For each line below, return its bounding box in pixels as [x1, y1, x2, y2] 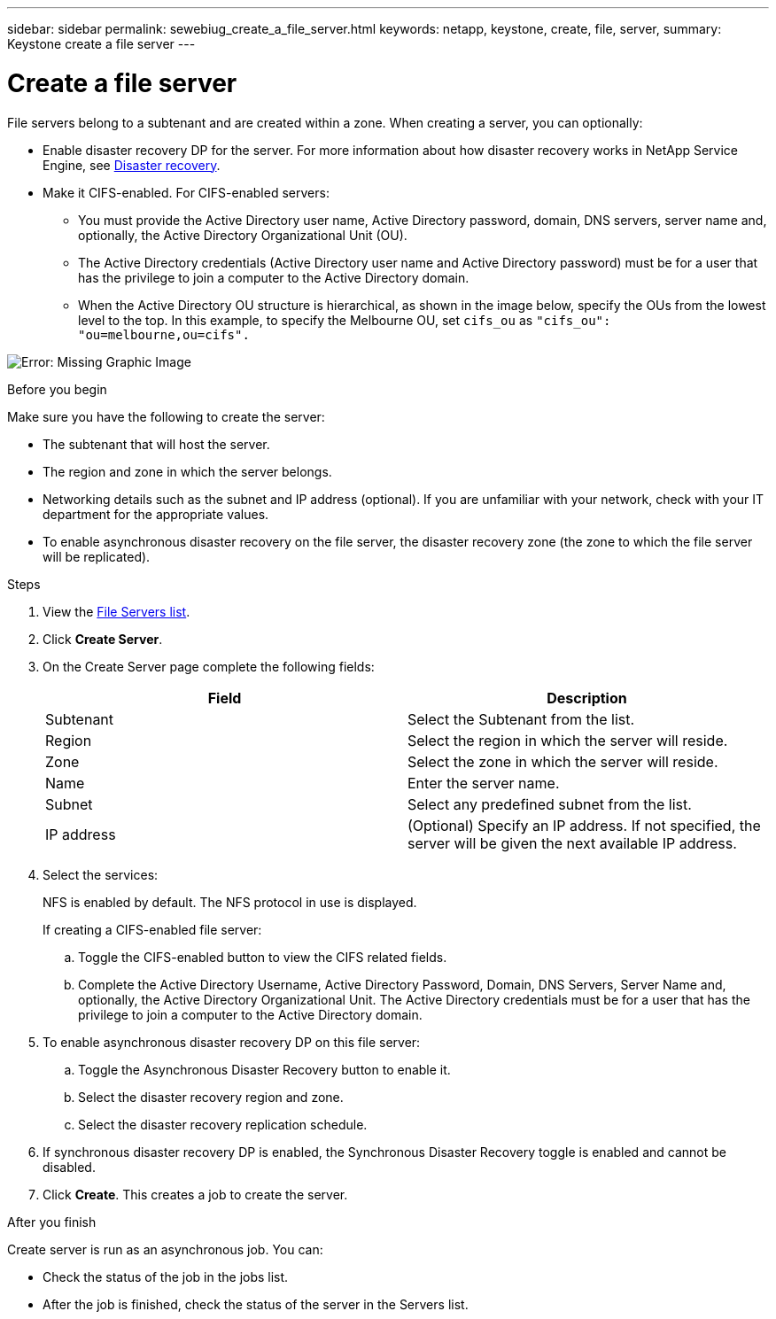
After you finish [7, 1214, 97, 1230]
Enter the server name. [407, 773, 560, 792]
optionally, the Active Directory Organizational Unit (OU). [78, 227, 407, 243]
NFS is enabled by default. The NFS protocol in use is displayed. [43, 894, 417, 910]
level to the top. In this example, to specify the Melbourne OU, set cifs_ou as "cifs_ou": [78, 312, 611, 328]
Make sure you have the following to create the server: [7, 408, 325, 424]
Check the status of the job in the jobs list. [43, 1269, 289, 1284]
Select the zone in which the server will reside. [407, 752, 718, 771]
